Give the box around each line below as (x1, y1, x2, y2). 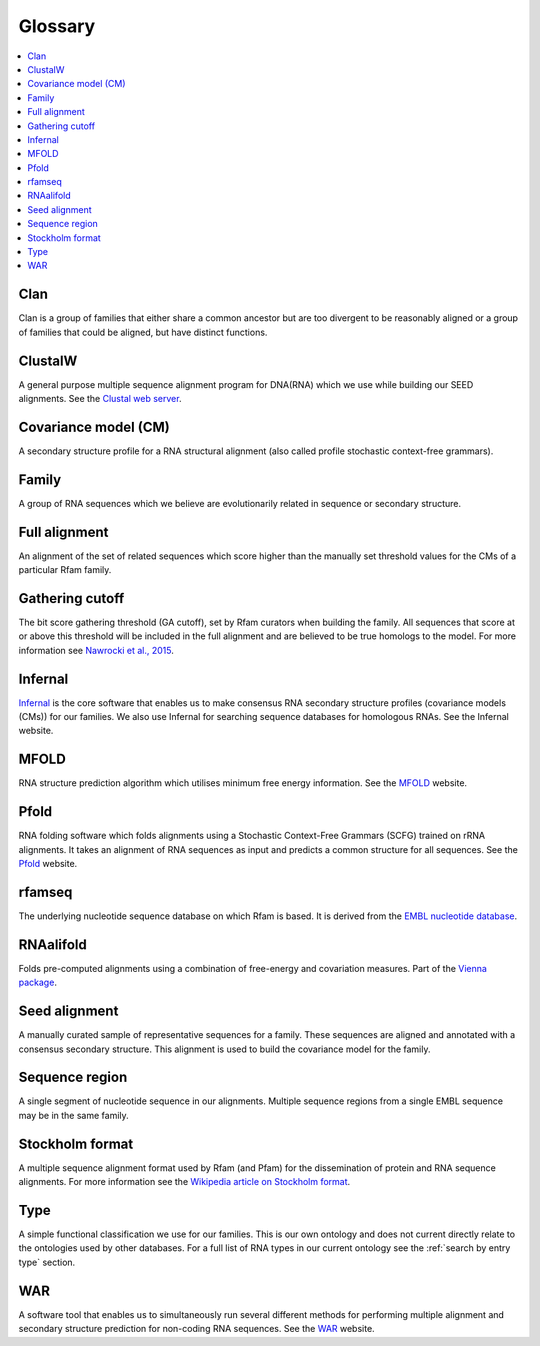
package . (18, 976, 57, 989)
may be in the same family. (18, 1109, 129, 1121)
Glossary (18, 15, 96, 37)
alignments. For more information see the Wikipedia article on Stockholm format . (18, 1176, 351, 1188)
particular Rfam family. (18, 564, 112, 576)
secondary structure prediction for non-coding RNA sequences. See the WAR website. (18, 1323, 375, 1335)
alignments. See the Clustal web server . (18, 393, 182, 404)
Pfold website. (18, 858, 78, 870)
